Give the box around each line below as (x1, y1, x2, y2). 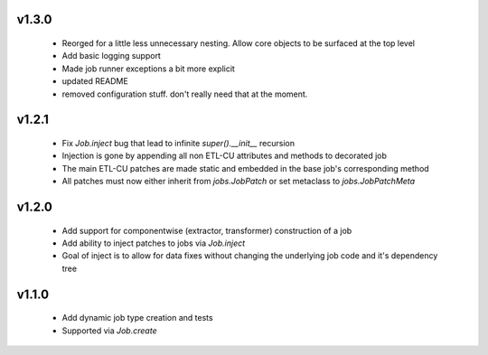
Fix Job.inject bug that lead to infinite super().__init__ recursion (61, 137, 296, 148)
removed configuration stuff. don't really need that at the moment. (61, 89, 308, 99)
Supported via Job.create (61, 325, 157, 336)
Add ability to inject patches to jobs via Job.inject (61, 238, 246, 248)
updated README (61, 76, 128, 87)
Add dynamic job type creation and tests (61, 313, 213, 323)
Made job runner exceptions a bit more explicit (61, 63, 235, 74)
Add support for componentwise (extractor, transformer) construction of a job (61, 225, 352, 236)
